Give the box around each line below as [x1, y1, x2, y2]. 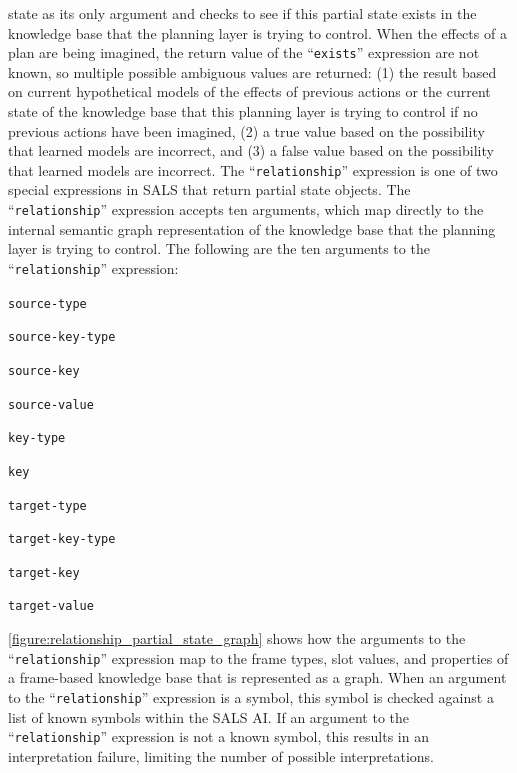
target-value [8, 599, 94, 614]
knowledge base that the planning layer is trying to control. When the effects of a [8, 22, 507, 43]
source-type [8, 296, 87, 311]
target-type [8, 498, 87, 513]
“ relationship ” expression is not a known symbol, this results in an [8, 726, 429, 747]
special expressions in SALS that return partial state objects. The [8, 179, 411, 200]
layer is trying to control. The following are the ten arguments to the [8, 238, 430, 259]
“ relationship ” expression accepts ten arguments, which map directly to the [8, 199, 484, 220]
